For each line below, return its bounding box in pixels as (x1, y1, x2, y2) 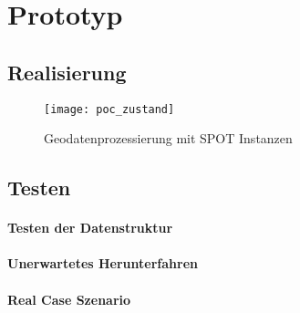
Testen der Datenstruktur (7, 218, 173, 237)
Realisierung (7, 57, 127, 86)
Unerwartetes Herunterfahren (7, 254, 198, 273)
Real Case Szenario (7, 289, 131, 308)
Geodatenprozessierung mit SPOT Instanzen (44, 129, 293, 148)
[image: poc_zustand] (44, 102, 175, 116)
